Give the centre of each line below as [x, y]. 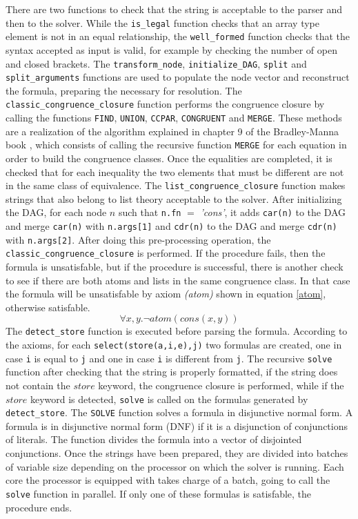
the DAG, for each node [56, 212]
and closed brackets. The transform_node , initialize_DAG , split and [156, 63]
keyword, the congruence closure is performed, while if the [221, 385]
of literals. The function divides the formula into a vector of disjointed [154, 439]
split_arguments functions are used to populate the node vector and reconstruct [178, 77]
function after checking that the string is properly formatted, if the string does [172, 372]
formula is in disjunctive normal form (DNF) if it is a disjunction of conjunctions [177, 425]
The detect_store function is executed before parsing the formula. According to [177, 331]
